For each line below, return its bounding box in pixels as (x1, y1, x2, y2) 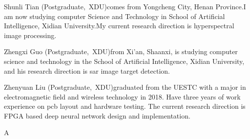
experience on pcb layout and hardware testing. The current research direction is (4, 101, 246, 111)
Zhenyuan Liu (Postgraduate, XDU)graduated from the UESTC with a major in (4, 82, 246, 92)
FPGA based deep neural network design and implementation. (4, 110, 190, 120)
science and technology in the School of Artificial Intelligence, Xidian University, (4, 56, 245, 66)
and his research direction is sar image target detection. (4, 65, 170, 76)
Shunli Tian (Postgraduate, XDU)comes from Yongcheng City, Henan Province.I (4, 1, 246, 11)
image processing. (4, 30, 57, 40)
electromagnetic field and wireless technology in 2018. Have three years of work (4, 91, 241, 101)
